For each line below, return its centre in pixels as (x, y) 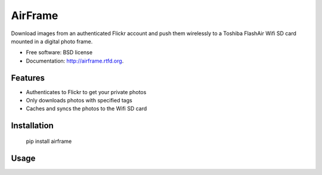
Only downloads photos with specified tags (79, 101)
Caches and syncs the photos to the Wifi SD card (86, 109)
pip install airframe (49, 141)
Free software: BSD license (59, 52)
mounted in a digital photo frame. (52, 41)
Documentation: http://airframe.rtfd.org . (75, 61)
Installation (32, 126)
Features (28, 78)
